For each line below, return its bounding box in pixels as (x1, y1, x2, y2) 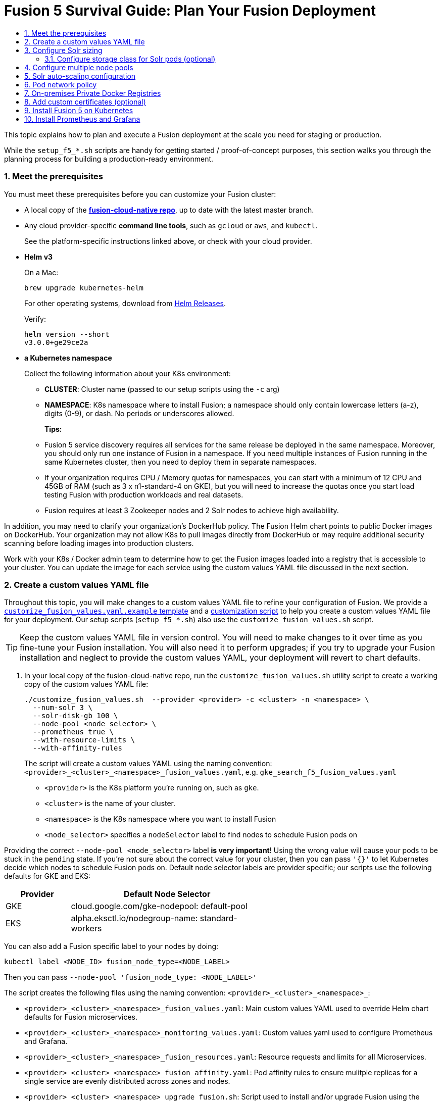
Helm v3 (24, 252, 53, 261)
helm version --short (24, 330, 110, 338)
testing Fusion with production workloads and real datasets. (44, 490, 243, 499)
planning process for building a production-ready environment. (4, 154, 214, 163)
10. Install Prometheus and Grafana (24, 114, 140, 123)
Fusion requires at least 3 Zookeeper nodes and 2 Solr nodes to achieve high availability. (44, 506, 339, 515)
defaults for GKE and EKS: (4, 872, 91, 881)
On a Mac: (24, 268, 59, 277)
